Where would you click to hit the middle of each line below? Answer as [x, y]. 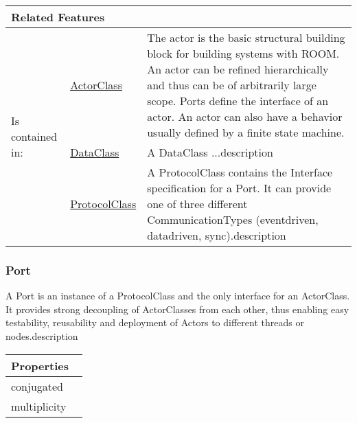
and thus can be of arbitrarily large [232, 85]
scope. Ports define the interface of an [238, 101]
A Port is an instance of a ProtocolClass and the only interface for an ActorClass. [178, 296]
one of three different [197, 204]
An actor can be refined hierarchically [238, 69]
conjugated [37, 386]
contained [34, 136]
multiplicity [39, 406]
